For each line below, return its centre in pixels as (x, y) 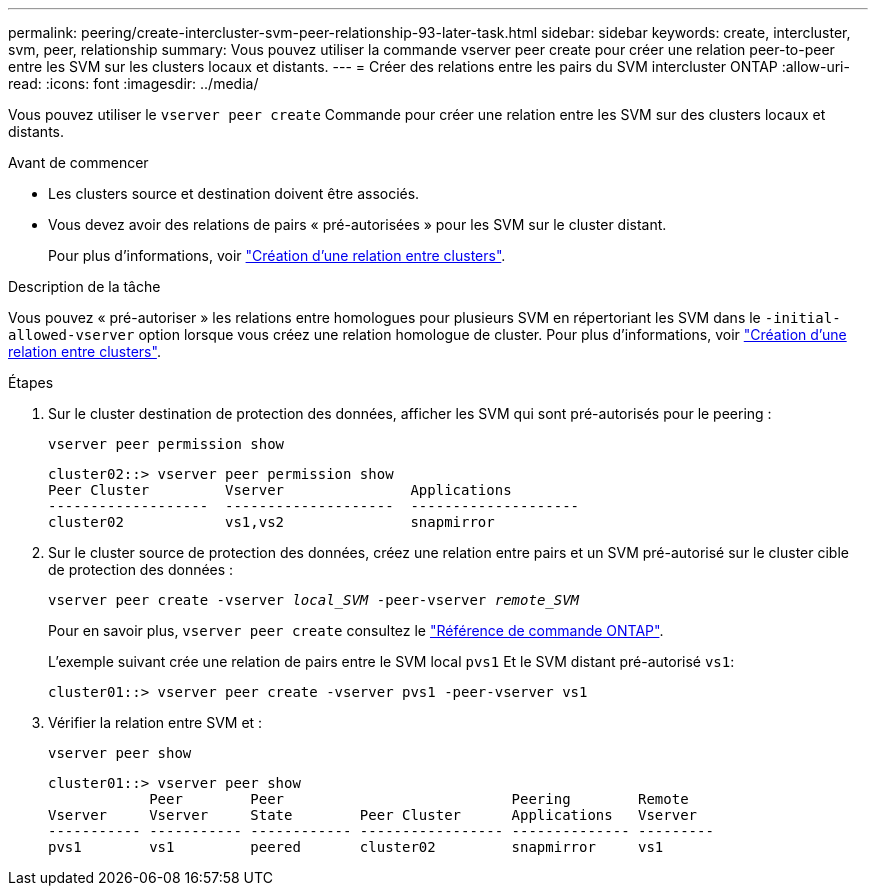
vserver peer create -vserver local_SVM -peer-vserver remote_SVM (314, 600)
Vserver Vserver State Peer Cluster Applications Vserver (373, 815)
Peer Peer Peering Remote (419, 799)
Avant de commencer (78, 162)
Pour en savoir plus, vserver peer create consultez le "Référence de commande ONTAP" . (356, 630)
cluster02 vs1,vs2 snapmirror (271, 522)
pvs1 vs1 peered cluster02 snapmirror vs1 (356, 847)
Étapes (31, 382)
